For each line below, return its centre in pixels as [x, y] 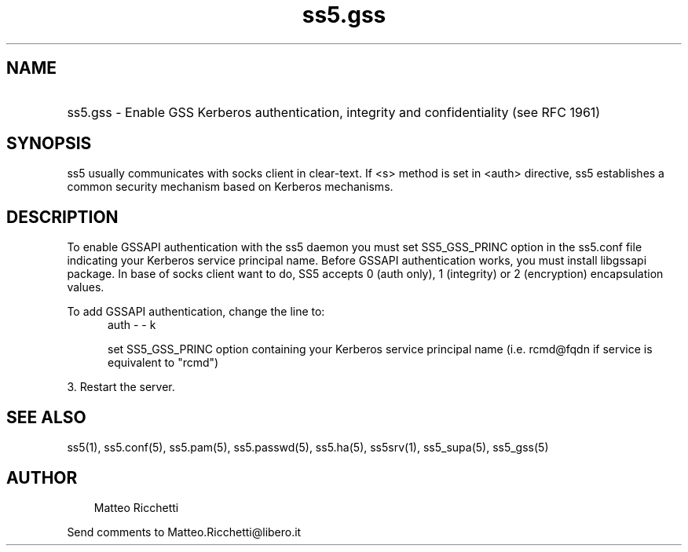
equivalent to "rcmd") [163, 363]
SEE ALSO [46, 417]
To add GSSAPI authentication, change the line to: [196, 312]
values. [86, 287]
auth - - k [132, 325]
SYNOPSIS [49, 144]
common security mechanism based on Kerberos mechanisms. [230, 187]
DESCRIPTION [62, 217]
